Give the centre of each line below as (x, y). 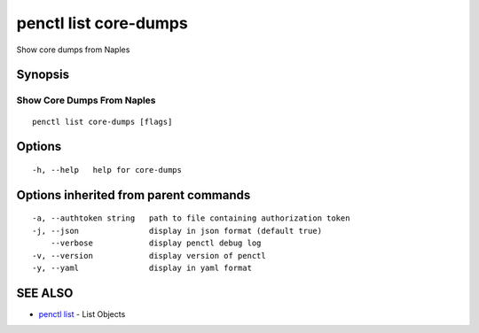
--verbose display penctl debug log (156, 243)
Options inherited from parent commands (133, 195)
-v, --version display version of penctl (149, 256)
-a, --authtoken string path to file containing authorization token (191, 218)
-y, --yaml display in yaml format (142, 267)
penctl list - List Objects (82, 314)
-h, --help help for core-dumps (107, 170)
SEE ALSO (45, 293)
